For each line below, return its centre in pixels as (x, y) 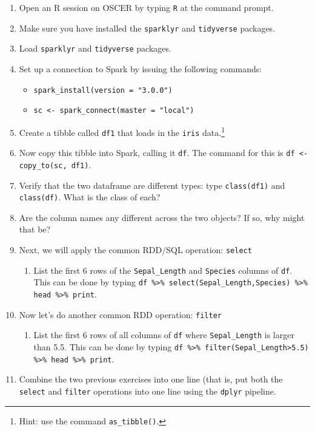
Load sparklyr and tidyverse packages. (95, 48)
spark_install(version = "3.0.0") (103, 90)
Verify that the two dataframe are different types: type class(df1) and (152, 185)
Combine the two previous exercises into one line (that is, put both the (151, 379)
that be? (35, 229)
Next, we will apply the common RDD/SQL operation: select (135, 249)
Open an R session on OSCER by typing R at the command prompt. (146, 7)
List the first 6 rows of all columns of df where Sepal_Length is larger (164, 335)
